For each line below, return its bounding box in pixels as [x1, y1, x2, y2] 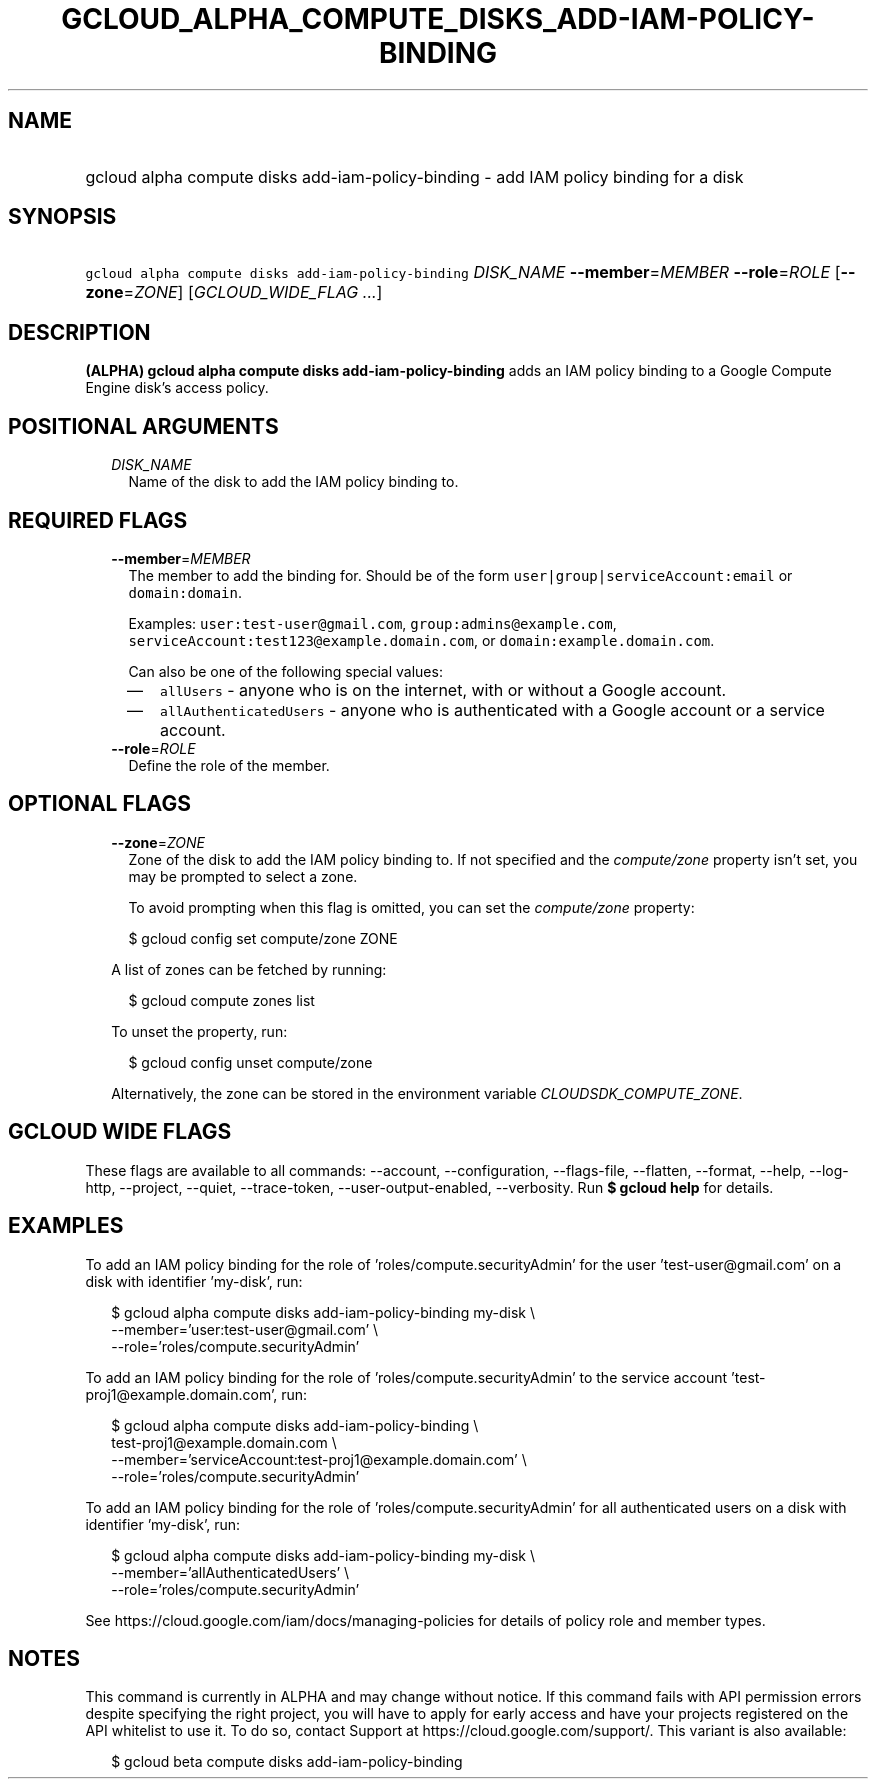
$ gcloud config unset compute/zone [128, 1053, 373, 1071]
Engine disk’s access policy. [85, 379, 269, 397]
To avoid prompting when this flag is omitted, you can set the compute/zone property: [128, 898, 695, 916]
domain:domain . [128, 583, 243, 601]
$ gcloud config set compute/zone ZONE [128, 929, 398, 947]
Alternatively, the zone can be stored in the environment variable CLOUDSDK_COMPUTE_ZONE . [111, 1084, 743, 1102]
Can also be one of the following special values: [128, 662, 443, 680]
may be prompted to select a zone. [128, 867, 358, 885]
